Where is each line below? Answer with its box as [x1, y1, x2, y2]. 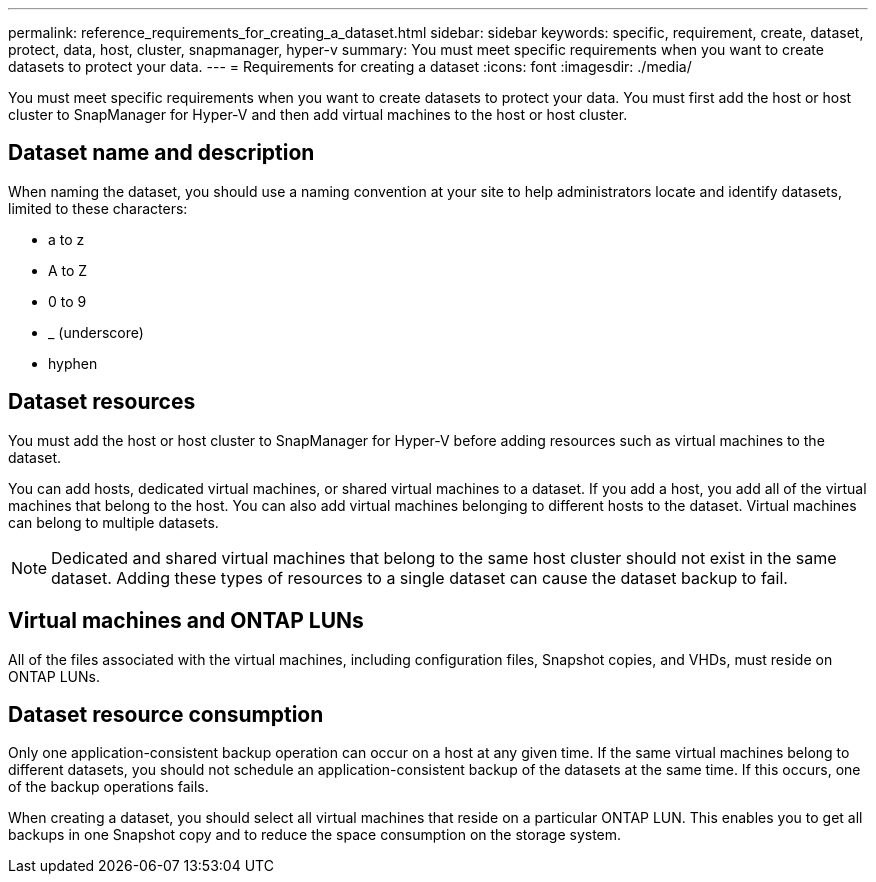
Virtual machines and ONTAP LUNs [8, 608, 364, 634]
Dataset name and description [8, 140, 315, 166]
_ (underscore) [48, 323, 144, 341]
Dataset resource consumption [8, 701, 324, 727]
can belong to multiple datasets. [8, 513, 219, 531]
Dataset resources [8, 389, 196, 415]
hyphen [48, 354, 98, 372]
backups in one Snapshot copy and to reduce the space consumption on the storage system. [8, 826, 622, 844]
